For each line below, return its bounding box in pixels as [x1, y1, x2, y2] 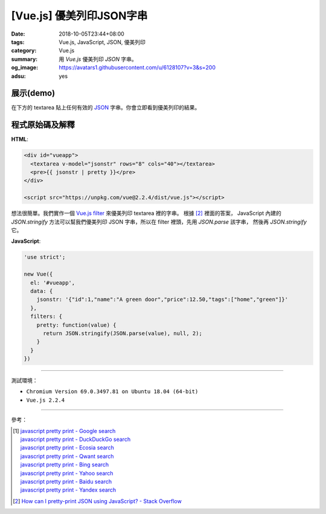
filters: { [30, 313, 63, 320]
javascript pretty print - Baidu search [20, 478, 112, 485]
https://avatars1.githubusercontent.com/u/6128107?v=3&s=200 [59, 64, 216, 71]
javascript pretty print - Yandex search [20, 486, 117, 493]
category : [11, 47, 37, 54]
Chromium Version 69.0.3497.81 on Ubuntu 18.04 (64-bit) [26, 388, 199, 395]
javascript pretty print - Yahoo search [20, 469, 114, 477]
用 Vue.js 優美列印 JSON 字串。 [59, 55, 137, 63]
